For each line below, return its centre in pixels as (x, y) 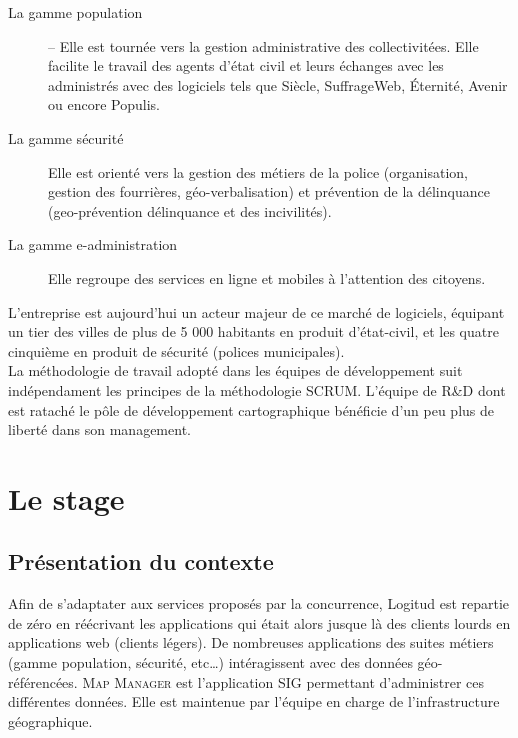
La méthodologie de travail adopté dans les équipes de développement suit (235, 370)
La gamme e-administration (93, 244)
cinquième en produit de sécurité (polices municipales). (176, 350)
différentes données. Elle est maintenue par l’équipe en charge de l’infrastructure (254, 701)
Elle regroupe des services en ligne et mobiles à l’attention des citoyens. (267, 277)
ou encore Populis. (104, 104)
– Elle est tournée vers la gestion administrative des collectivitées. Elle (263, 45)
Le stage (66, 497)
